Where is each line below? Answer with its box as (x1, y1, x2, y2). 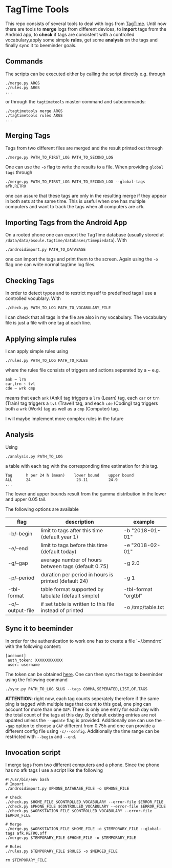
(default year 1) (40, 533, 78, 540)
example (133, 518, 155, 525)
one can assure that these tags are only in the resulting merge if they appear (5, 192, 167, 199)
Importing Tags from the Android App (5, 218, 127, 227)
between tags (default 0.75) (40, 562, 109, 570)
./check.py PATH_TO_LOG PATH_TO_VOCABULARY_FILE (5, 306, 111, 311)
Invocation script (5, 748, 61, 757)
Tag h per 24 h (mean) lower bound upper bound (5, 472, 134, 478)
